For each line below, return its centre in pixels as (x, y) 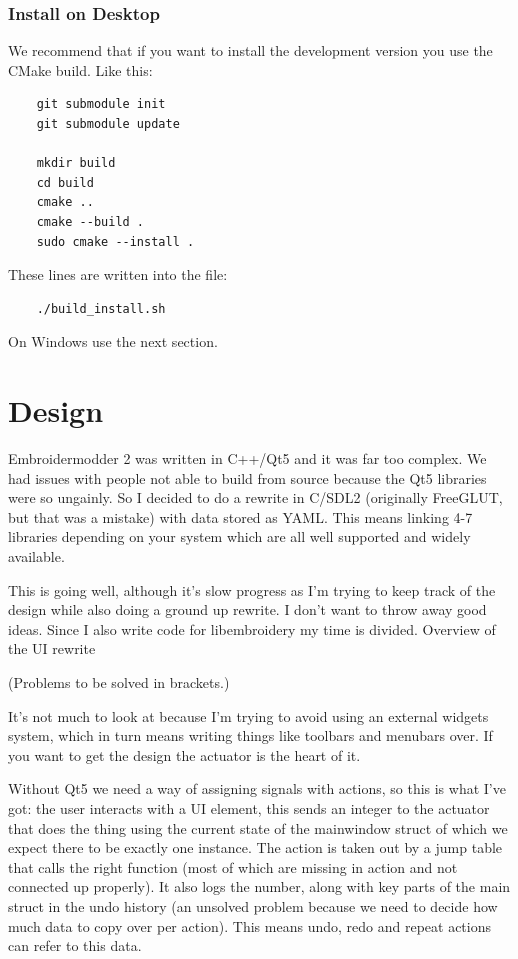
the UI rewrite (52, 648)
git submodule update (108, 124)
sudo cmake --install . (115, 241)
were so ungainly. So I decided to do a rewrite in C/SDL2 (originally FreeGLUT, (255, 497)
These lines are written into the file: (118, 274)
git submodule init (101, 104)
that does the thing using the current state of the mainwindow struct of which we (258, 827)
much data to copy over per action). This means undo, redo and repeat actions (249, 925)
